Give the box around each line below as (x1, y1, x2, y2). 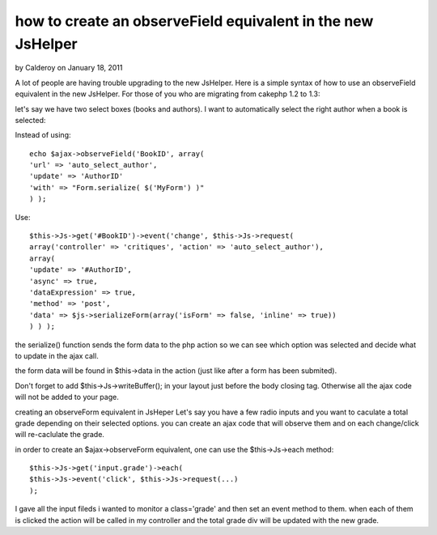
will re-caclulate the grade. (15, 430, 105, 439)
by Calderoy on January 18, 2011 (15, 63, 123, 73)
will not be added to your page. (15, 393, 119, 402)
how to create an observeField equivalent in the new (15, 12, 374, 30)
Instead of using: (15, 130, 71, 140)
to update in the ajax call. (15, 350, 99, 360)
